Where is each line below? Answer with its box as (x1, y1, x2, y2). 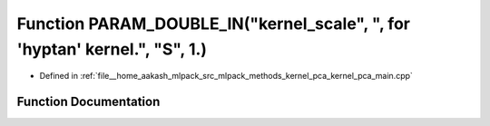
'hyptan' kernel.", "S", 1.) (16, 39, 208, 59)
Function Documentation (16, 94, 161, 110)
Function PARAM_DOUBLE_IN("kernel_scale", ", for (16, 14, 410, 34)
